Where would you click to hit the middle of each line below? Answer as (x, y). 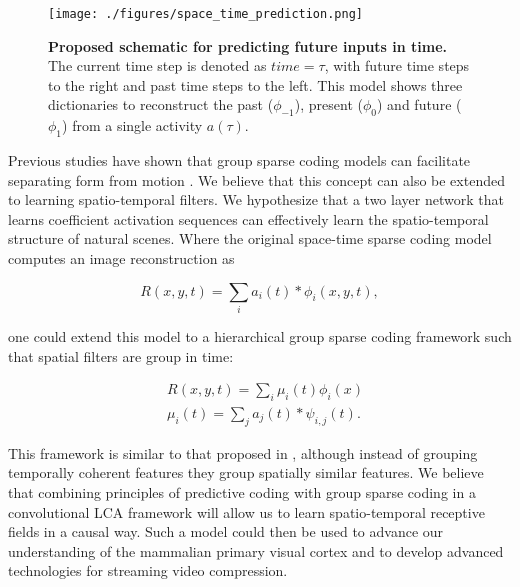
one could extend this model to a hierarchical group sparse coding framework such (260, 335)
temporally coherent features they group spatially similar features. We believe (246, 472)
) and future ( (419, 104)
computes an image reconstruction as (121, 258)
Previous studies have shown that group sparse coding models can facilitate (239, 160)
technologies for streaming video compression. (148, 570)
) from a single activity (132, 125)
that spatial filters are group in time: (121, 355)
